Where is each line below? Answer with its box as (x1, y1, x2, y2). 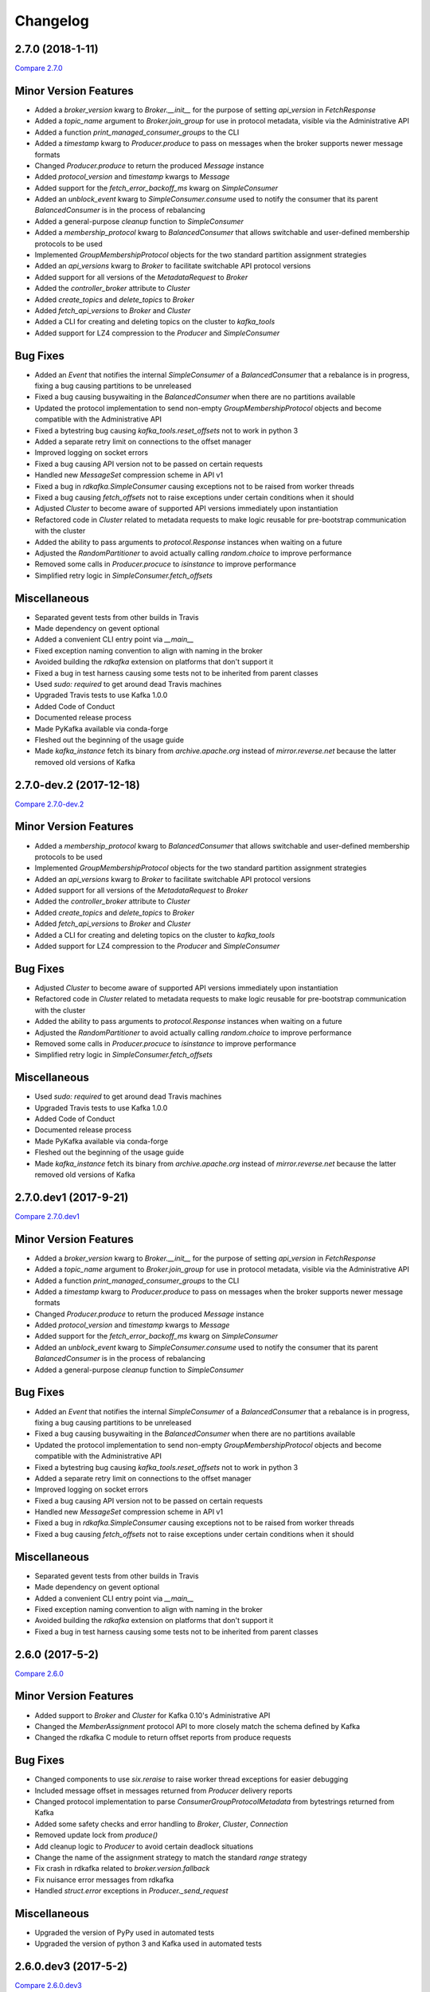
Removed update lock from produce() (34, 1830, 158, 1840)
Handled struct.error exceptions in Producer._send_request (34, 1886, 229, 1896)
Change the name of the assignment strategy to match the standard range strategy (34, 1853, 307, 1862)
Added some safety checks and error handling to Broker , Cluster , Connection (34, 1819, 288, 1829)
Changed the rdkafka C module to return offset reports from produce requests (34, 1733, 291, 1743)
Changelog (14, 12, 89, 29)
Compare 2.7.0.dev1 (14, 1211, 80, 1221)
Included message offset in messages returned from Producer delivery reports (34, 1786, 293, 1795)
